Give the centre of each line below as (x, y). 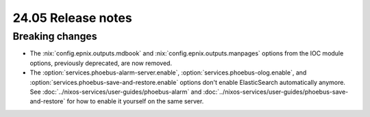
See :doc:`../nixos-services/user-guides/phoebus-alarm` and (116, 92)
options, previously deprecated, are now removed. (101, 63)
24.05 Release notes (73, 18)
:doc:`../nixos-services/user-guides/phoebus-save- (276, 92)
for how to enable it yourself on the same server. (135, 101)
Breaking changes (55, 36)
